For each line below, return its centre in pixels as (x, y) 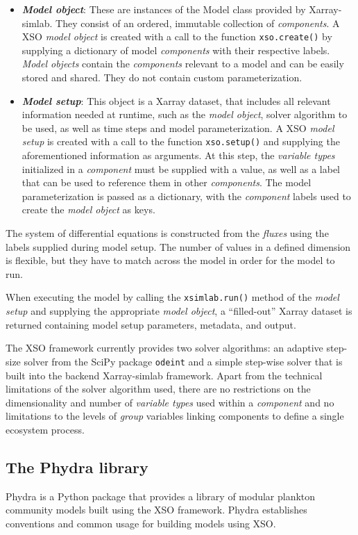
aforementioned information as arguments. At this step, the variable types (178, 155)
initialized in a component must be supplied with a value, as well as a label (181, 168)
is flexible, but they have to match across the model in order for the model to (170, 260)
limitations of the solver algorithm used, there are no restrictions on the (158, 389)
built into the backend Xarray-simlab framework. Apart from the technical (164, 375)
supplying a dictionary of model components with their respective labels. (176, 50)
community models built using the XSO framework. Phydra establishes (156, 510)
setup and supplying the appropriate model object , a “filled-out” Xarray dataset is (179, 311)
